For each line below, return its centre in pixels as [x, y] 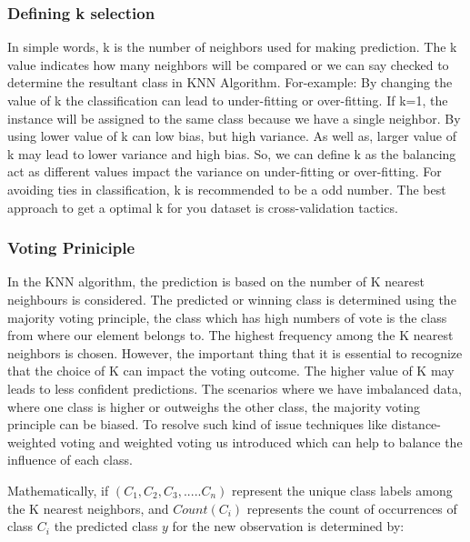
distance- [416, 424]
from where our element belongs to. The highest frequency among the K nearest [230, 335]
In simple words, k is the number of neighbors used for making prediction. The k [232, 47]
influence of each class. [70, 460]
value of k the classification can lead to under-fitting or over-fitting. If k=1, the [228, 100]
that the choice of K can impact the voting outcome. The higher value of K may [231, 371]
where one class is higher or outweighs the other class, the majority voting [214, 406]
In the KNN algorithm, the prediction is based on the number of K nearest [216, 281]
